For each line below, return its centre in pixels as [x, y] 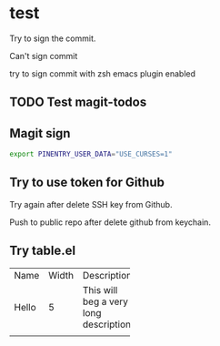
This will [100, 290]
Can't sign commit [44, 56]
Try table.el [42, 251]
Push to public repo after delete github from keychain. [110, 222]
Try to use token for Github [87, 183]
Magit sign [40, 133]
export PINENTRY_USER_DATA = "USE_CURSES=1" [91, 154]
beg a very [105, 301]
